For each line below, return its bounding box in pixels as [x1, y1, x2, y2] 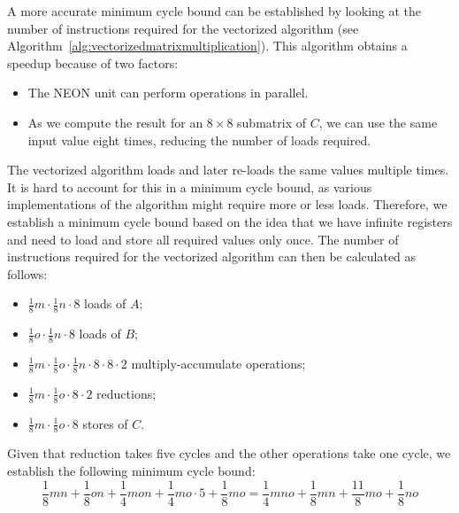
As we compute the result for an [27, 113, 203, 131]
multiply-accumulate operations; [131, 354, 306, 372]
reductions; [96, 384, 157, 402]
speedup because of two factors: [7, 53, 179, 72]
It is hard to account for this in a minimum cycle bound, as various [7, 177, 372, 196]
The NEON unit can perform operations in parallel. [27, 83, 309, 102]
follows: [7, 264, 48, 283]
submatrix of [237, 113, 306, 131]
